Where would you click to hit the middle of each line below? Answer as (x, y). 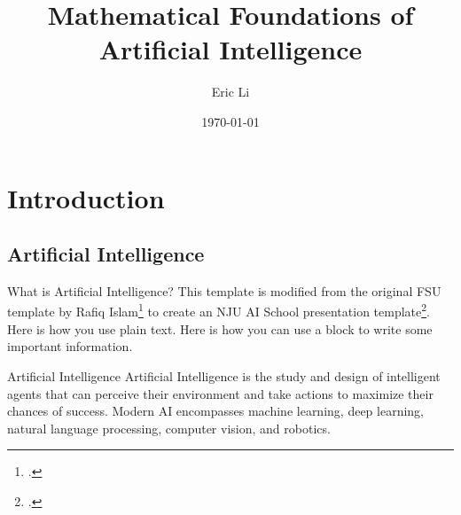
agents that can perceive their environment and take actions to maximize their (220, 393)
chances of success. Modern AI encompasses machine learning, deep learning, (215, 411)
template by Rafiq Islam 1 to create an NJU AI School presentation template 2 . (219, 310)
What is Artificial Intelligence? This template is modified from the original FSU (224, 290)
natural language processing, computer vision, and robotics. (169, 428)
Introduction (86, 197)
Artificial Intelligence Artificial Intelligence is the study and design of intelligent (224, 375)
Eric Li (230, 92)
